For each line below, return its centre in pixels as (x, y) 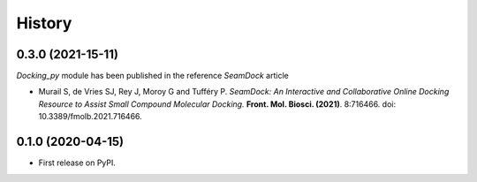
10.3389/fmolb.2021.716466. (91, 117)
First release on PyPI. (77, 163)
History (44, 23)
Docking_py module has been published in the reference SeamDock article (152, 76)
